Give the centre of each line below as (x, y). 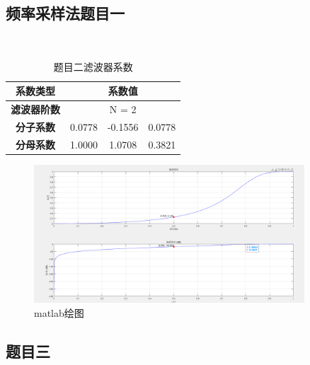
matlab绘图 (59, 312)
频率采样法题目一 (65, 13)
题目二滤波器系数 (93, 66)
